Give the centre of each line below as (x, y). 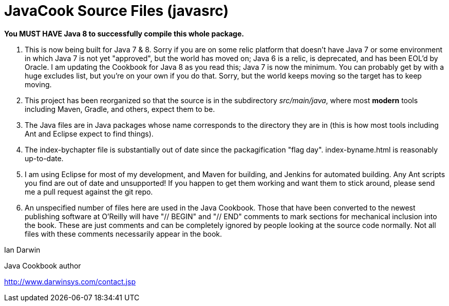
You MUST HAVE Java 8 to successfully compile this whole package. (124, 33)
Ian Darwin (22, 250)
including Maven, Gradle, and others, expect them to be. (120, 109)
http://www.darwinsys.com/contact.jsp (70, 281)
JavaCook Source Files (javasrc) (117, 11)
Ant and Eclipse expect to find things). (89, 133)
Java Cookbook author (43, 265)
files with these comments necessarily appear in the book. (124, 234)
